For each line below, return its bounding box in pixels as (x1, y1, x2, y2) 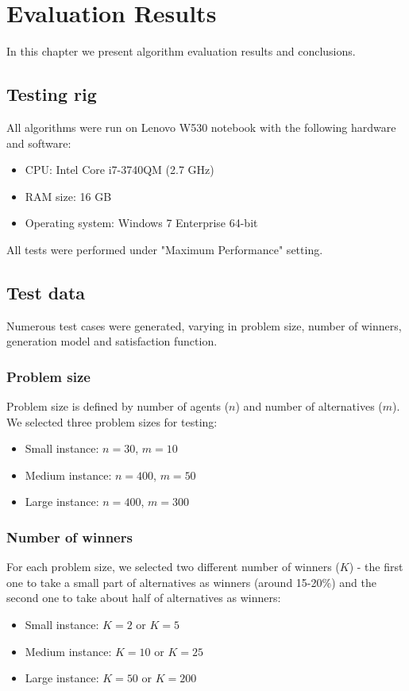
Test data (6, 280, 86, 304)
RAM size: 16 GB (25, 187, 112, 204)
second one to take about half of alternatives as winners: (6, 589, 281, 606)
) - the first (349, 558, 403, 575)
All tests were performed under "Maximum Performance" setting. (6, 241, 323, 257)
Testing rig (6, 82, 97, 106)
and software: (6, 134, 71, 151)
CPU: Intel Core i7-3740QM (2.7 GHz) (25, 161, 214, 178)
